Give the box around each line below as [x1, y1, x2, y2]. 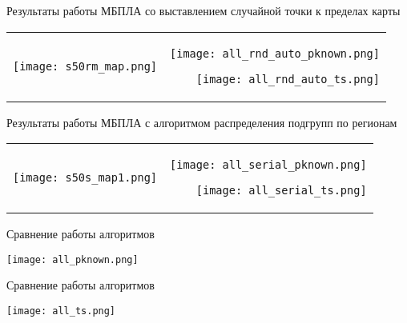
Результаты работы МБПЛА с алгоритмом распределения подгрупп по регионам [6, 114, 397, 130]
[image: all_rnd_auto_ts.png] [195, 72, 380, 86]
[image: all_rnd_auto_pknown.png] [170, 46, 380, 60]
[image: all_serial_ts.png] [195, 184, 367, 197]
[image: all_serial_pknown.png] [170, 158, 367, 172]
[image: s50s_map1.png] [13, 171, 158, 185]
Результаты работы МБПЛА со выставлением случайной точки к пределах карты [6, 2, 401, 18]
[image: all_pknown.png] [6, 253, 139, 265]
